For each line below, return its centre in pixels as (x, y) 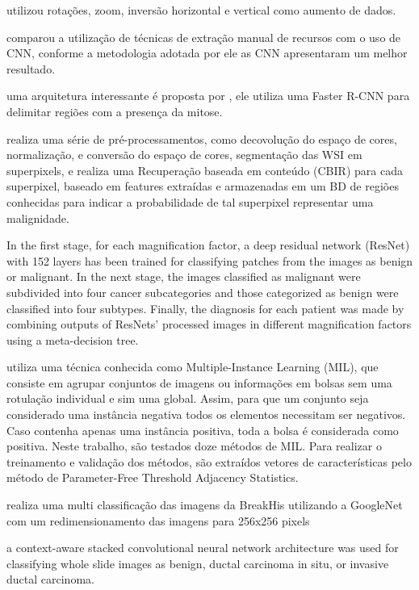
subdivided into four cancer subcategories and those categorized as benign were (203, 292)
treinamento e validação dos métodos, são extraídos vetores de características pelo (209, 461)
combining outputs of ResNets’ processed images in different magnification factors (209, 324)
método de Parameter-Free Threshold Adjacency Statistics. (153, 477)
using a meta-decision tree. (73, 339)
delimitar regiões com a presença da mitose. (115, 111)
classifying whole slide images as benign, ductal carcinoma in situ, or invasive (198, 563)
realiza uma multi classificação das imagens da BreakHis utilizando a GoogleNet (205, 505)
